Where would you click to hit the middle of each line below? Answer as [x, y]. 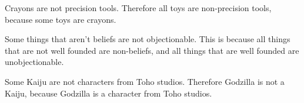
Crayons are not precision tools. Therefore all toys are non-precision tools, [138, 8]
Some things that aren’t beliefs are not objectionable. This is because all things [148, 39]
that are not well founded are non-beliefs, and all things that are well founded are [152, 50]
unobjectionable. [34, 62]
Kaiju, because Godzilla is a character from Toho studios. [108, 93]
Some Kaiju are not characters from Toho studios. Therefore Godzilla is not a [145, 81]
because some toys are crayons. [61, 19]
